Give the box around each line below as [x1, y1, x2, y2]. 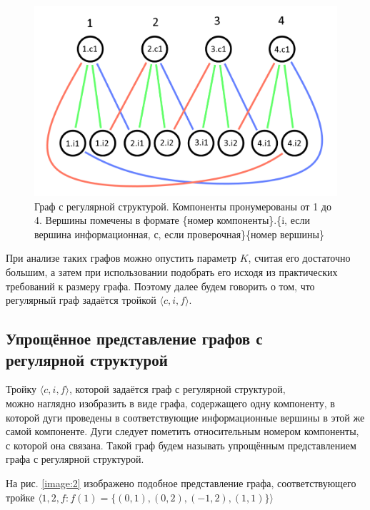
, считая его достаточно [248, 250, 351, 265]
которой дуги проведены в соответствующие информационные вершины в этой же [6, 409, 365, 424]
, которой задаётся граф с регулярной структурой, [69, 382, 286, 397]
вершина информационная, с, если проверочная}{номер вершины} [34, 226, 324, 241]
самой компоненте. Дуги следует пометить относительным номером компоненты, [6, 424, 359, 439]
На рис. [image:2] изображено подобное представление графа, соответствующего [6, 475, 356, 490]
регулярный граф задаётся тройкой [6, 292, 156, 307]
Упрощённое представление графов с [6, 327, 263, 350]
